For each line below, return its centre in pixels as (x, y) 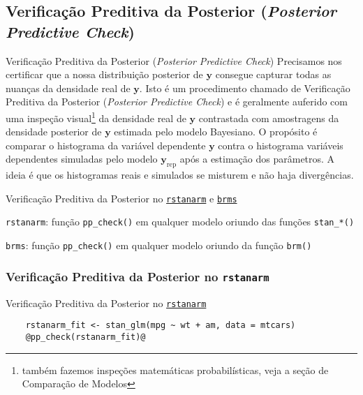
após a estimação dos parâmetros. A (257, 159)
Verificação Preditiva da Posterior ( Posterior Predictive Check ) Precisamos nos (174, 60)
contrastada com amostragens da (269, 118)
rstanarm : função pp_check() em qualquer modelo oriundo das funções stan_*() (180, 222)
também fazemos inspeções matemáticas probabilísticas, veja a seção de (175, 370)
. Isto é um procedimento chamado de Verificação (245, 88)
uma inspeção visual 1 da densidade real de (96, 117)
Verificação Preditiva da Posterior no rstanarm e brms (121, 198)
